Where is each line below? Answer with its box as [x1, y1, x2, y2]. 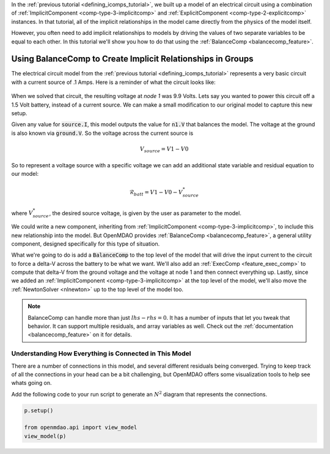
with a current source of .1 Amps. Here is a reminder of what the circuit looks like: [11, 78, 216, 86]
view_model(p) [24, 433, 67, 439]
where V [11, 209, 33, 217]
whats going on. [11, 379, 52, 387]
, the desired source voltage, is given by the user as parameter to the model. [49, 209, 241, 217]
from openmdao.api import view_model [24, 424, 137, 431]
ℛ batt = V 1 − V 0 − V [129, 189, 183, 197]
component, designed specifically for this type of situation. [11, 240, 160, 248]
